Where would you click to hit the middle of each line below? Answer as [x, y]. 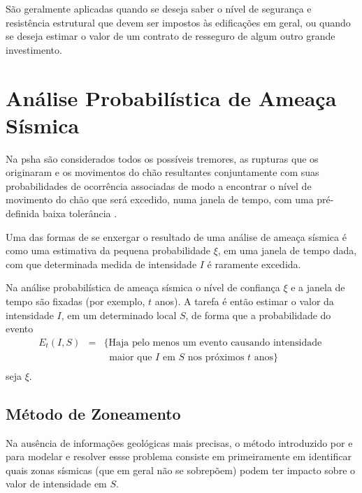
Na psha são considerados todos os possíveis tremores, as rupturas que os [162, 158]
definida [23, 213]
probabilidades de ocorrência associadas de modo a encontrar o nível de [159, 185]
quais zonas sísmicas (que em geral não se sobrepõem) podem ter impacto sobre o [181, 470]
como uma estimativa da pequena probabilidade [108, 250]
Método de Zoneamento [93, 413]
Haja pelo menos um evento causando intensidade [215, 343]
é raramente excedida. [254, 264]
